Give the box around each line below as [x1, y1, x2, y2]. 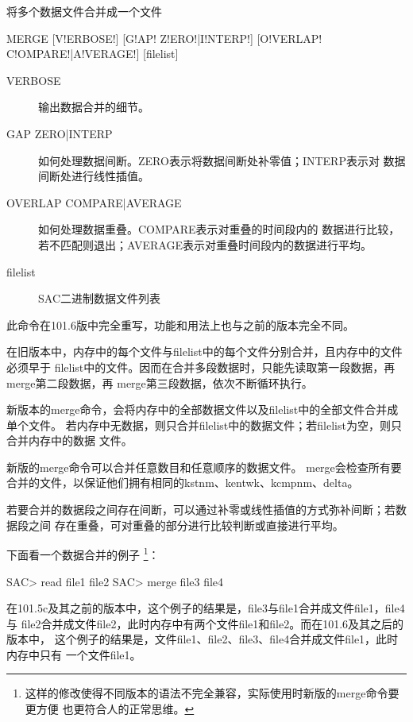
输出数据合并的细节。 [38, 98, 149, 115]
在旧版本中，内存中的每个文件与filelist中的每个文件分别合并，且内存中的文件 [6, 343, 403, 360]
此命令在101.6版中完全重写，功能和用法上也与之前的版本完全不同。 [6, 316, 354, 333]
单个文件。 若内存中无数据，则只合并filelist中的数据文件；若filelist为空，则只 [6, 416, 402, 433]
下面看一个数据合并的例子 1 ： [6, 544, 160, 562]
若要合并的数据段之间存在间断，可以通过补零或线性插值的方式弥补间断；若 [6, 501, 396, 518]
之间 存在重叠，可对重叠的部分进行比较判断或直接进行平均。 [28, 516, 344, 533]
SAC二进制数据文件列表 [38, 290, 160, 307]
